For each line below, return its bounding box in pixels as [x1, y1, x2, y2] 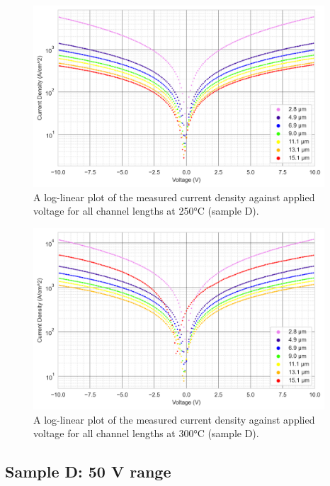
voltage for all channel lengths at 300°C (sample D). [33, 426, 259, 441]
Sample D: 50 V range [5, 460, 171, 482]
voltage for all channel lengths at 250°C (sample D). [33, 203, 259, 218]
